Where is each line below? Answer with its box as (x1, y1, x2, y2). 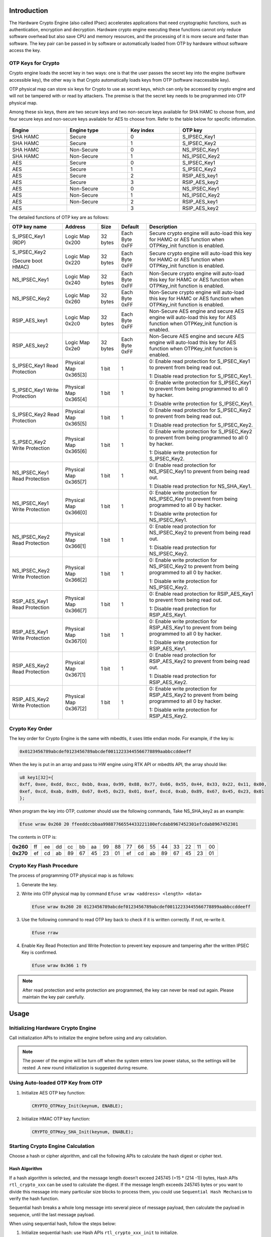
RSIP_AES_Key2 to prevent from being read (149, 658, 250, 665)
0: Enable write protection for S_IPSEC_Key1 (149, 379, 251, 386)
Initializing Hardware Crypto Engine (9, 1024, 96, 1031)
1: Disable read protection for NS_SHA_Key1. (149, 483, 252, 490)
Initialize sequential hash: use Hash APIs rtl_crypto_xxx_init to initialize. (21, 1230, 179, 1236)
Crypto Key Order (9, 725, 52, 732)
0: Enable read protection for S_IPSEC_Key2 (149, 407, 251, 414)
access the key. (9, 48, 41, 53)
